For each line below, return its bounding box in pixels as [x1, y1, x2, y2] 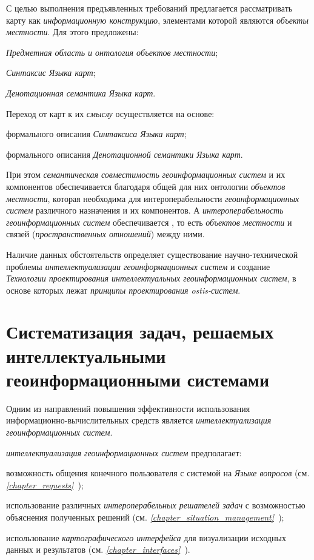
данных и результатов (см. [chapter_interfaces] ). [6, 543, 190, 556]
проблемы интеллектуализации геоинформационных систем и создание [6, 260, 270, 272]
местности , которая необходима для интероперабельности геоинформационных [6, 192, 299, 204]
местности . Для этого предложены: [6, 25, 139, 38]
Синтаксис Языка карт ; [6, 66, 96, 79]
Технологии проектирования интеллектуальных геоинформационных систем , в [6, 272, 296, 285]
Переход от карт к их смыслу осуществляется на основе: [6, 107, 215, 120]
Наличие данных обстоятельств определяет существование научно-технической [6, 248, 298, 260]
